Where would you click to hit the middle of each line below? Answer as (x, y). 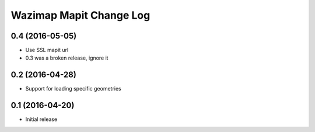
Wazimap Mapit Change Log (80, 15)
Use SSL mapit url (47, 50)
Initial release (41, 119)
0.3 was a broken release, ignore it (67, 58)
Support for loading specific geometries (73, 89)
